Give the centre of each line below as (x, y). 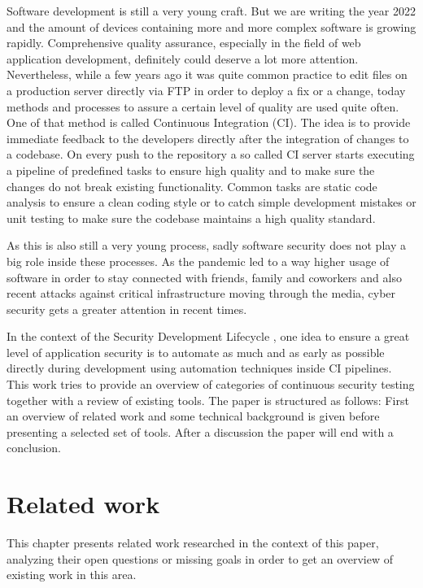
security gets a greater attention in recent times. (127, 309)
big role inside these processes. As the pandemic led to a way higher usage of (198, 261)
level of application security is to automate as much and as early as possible (196, 352)
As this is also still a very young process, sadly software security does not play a (206, 245)
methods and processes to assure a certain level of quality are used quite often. (203, 106)
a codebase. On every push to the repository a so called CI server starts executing (211, 154)
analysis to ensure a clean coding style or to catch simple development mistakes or (211, 202)
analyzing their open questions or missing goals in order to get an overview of (200, 558)
